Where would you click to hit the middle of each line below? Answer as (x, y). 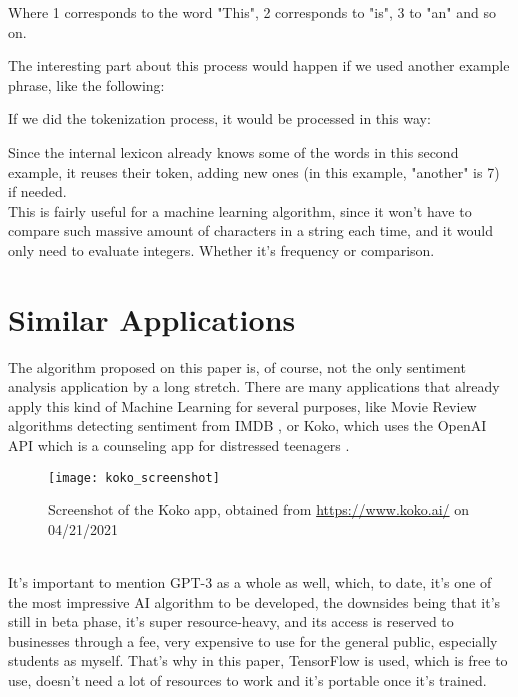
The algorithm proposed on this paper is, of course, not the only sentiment (237, 366)
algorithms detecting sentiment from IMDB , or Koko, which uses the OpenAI (247, 425)
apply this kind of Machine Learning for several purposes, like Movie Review (242, 405)
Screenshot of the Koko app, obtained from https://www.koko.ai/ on (259, 509)
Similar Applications (152, 318)
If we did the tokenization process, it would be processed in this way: (219, 118)
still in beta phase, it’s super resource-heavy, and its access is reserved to (231, 621)
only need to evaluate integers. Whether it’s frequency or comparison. (221, 249)
